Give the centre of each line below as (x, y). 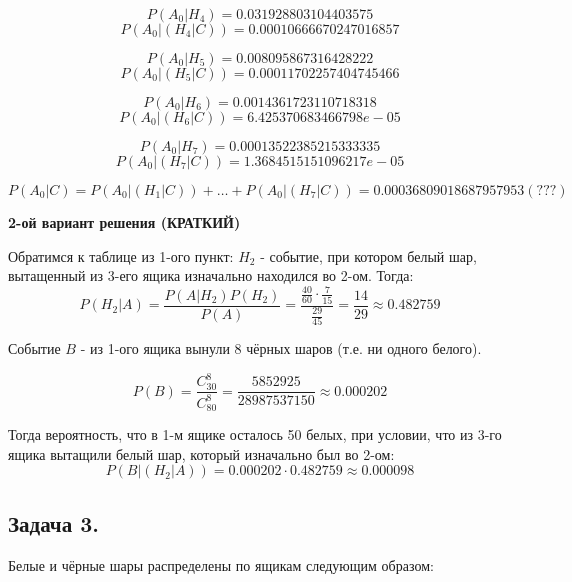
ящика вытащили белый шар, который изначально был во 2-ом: (201, 453)
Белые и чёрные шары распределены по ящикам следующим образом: (221, 564)
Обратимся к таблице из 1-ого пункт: (121, 255)
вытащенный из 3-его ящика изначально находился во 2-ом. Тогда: (211, 275)
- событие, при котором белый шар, (368, 255)
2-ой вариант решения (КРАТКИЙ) (124, 222)
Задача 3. (54, 522)
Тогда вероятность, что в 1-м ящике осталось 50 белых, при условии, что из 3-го (255, 434)
